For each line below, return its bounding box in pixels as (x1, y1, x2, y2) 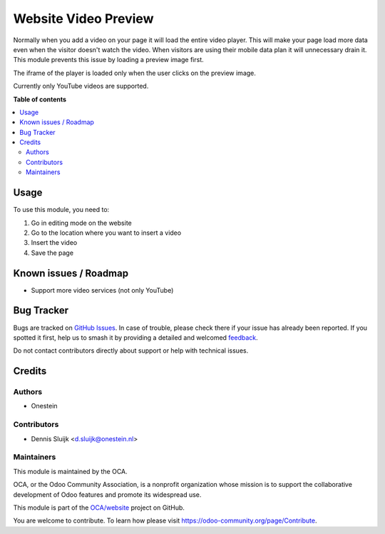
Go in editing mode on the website (31, 218, 132, 227)
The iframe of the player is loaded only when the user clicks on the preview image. (13, 69, 257, 77)
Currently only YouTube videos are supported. (13, 82, 149, 91)
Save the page (31, 248, 74, 257)
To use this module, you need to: (13, 206, 110, 214)
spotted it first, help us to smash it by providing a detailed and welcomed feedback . (13, 333, 258, 342)
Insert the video (31, 238, 78, 247)
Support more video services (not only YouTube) (31, 286, 174, 294)
